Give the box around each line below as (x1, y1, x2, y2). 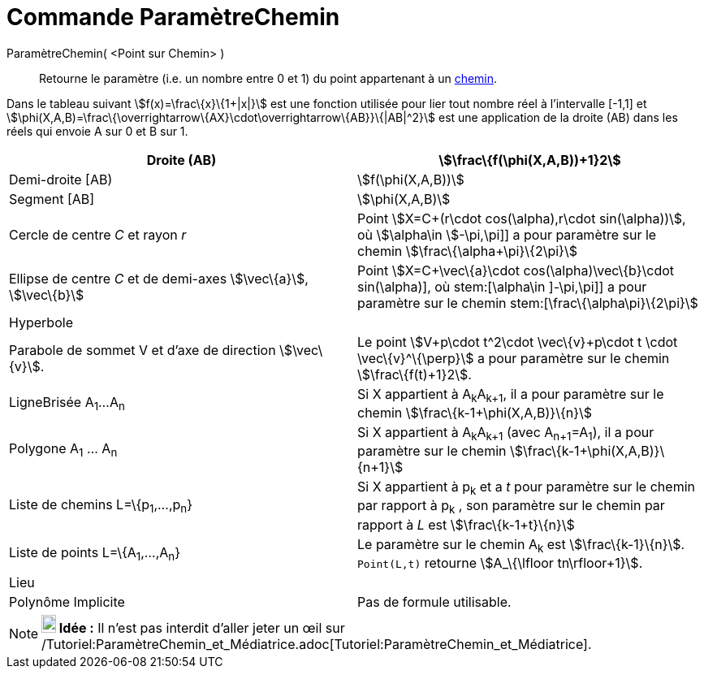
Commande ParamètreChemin (6, 3, 340, 31)
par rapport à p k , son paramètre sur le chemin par (357, 497, 665, 517)
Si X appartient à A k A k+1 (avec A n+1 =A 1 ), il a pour (357, 423, 654, 444)
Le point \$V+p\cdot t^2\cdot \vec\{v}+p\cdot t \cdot (357, 333, 678, 350)
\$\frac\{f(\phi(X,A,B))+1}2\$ (438, 151, 621, 168)
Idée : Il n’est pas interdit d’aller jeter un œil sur (58, 619, 345, 636)
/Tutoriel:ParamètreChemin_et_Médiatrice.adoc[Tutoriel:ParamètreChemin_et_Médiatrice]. (41, 635, 592, 652)
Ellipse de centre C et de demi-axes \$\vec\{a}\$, (9, 270, 309, 287)
